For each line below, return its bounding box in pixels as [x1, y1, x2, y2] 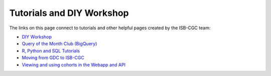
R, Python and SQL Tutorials [22, 48, 80, 54]
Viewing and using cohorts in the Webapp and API [22, 62, 125, 68]
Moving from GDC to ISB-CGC [22, 55, 85, 61]
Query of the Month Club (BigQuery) [22, 41, 97, 47]
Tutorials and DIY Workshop [9, 7, 129, 18]
